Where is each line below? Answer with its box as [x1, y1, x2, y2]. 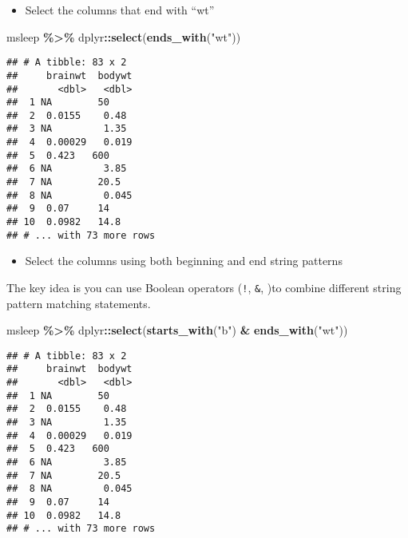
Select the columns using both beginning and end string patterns [25, 252, 343, 269]
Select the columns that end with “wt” [25, 2, 215, 18]
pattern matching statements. [6, 295, 151, 311]
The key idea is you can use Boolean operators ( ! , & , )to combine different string [6, 279, 402, 295]
